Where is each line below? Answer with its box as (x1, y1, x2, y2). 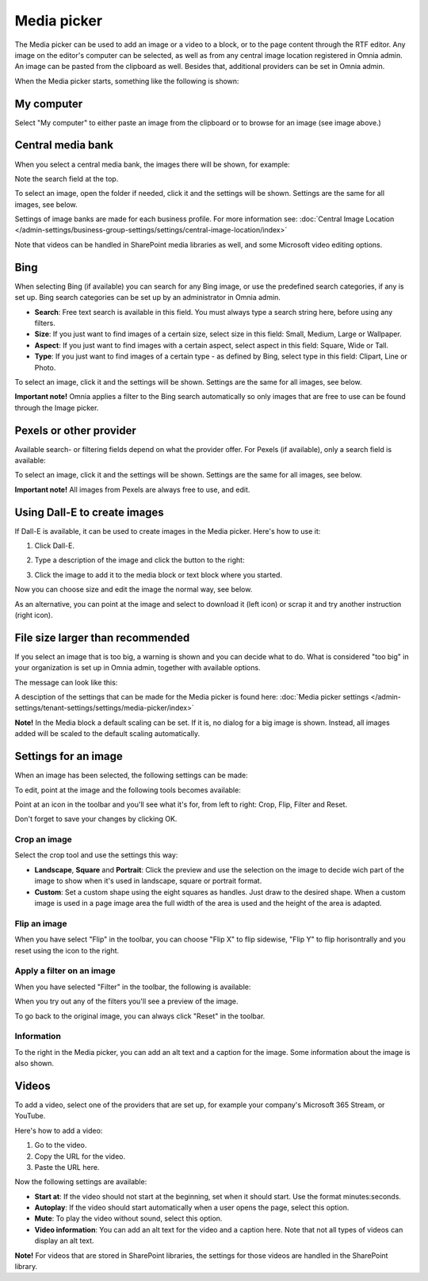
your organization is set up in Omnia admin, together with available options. (14, 663, 261, 673)
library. (14, 1262, 38, 1271)
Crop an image (14, 834, 73, 845)
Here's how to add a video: (14, 1126, 103, 1135)
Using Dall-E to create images (14, 505, 164, 519)
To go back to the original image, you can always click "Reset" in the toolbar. (14, 1011, 266, 1021)
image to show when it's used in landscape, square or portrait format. (34, 876, 262, 886)
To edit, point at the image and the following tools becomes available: (14, 785, 241, 795)
